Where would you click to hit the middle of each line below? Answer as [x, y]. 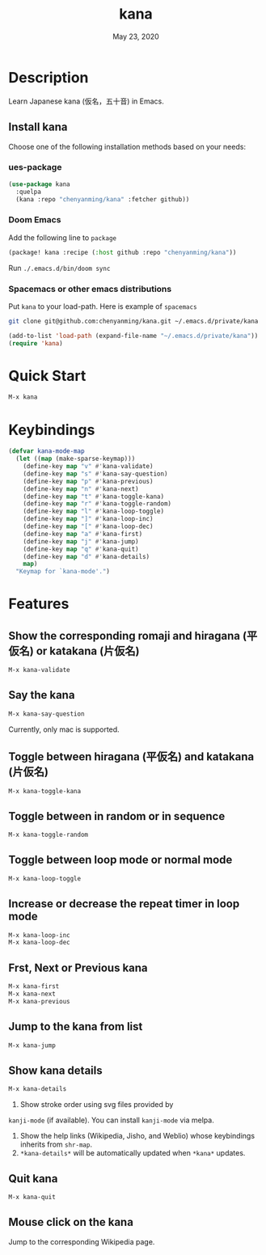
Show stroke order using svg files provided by [97, 1105]
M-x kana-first [34, 987]
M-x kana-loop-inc [39, 935]
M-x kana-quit [32, 1197]
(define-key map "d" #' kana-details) [87, 556]
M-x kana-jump [32, 1045]
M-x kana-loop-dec [39, 943]
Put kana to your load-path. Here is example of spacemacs [103, 306]
